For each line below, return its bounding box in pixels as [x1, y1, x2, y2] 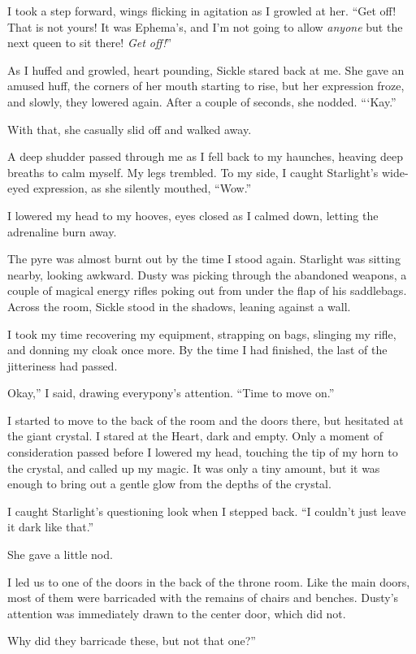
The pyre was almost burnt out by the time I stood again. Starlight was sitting [7, 250, 401, 267]
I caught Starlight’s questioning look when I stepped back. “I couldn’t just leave [7, 502, 406, 519]
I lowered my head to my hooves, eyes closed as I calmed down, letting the [7, 206, 379, 223]
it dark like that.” [7, 518, 94, 535]
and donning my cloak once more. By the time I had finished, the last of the [7, 341, 388, 358]
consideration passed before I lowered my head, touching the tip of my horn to [7, 444, 398, 461]
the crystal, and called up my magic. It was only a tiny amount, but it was [7, 459, 380, 476]
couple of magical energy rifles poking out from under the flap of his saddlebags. [7, 282, 407, 299]
